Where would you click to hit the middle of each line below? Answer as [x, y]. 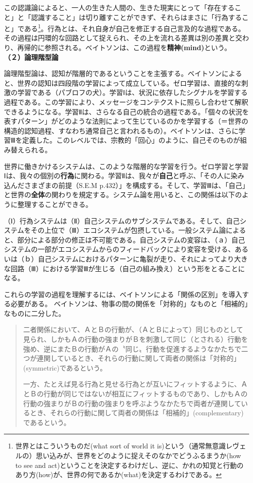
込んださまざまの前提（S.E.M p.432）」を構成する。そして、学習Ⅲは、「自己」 [126, 185]
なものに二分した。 [35, 313]
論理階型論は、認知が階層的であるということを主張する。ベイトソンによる [123, 73]
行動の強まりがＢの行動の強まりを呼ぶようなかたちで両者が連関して [132, 403]
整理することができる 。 [55, 204]
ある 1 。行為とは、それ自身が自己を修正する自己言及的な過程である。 [135, 28]
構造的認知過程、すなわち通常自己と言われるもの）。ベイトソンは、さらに [121, 130]
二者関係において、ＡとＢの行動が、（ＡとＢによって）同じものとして [133, 329]
